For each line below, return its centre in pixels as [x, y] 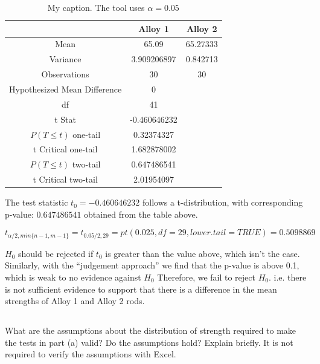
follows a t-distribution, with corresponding [222, 202]
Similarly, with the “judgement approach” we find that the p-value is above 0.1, [152, 265]
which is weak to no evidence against [73, 277]
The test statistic [37, 202]
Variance [65, 59]
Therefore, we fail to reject [206, 277]
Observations [65, 74]
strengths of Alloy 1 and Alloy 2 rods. [75, 301]
